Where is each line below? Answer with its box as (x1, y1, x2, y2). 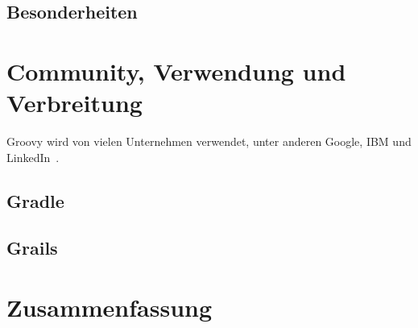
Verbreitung (6, 86, 143, 119)
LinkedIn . (6, 148, 60, 165)
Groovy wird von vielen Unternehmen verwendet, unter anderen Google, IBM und (6, 133, 412, 150)
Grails (6, 235, 58, 260)
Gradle (6, 188, 64, 213)
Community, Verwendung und (6, 54, 346, 87)
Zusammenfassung (6, 291, 213, 324)
